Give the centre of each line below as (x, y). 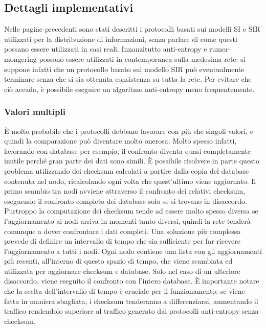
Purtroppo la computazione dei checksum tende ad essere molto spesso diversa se (131, 211)
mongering (20, 58)
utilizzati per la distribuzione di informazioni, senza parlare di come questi (121, 39)
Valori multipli (35, 112)
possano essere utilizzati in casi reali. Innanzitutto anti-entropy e (106, 49)
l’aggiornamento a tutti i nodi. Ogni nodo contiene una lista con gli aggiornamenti (133, 251)
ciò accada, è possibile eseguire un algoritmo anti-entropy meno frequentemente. (129, 89)
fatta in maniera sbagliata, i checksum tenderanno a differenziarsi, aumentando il (131, 301)
